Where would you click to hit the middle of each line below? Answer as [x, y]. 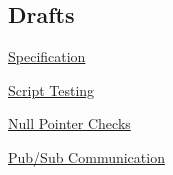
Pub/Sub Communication [86, 156]
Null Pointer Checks [69, 123]
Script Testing [51, 89]
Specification [47, 56]
